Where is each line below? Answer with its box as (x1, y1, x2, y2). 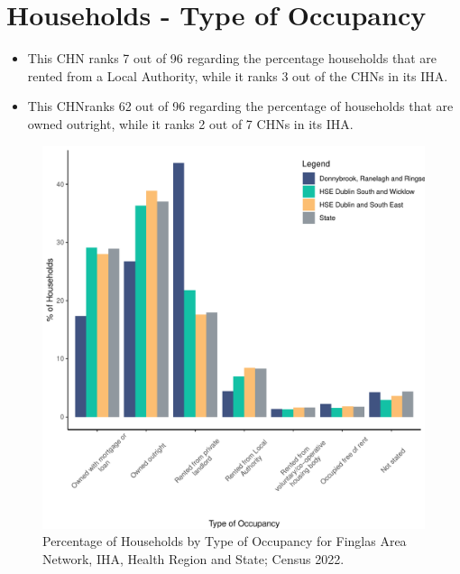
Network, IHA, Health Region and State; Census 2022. (42, 549, 345, 568)
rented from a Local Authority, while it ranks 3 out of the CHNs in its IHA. (27, 66, 448, 85)
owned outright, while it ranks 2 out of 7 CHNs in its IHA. (27, 114, 354, 133)
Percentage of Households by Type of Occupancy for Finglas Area (42, 532, 407, 551)
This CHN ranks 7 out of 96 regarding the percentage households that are (27, 49, 437, 68)
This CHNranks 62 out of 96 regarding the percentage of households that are (27, 97, 454, 116)
